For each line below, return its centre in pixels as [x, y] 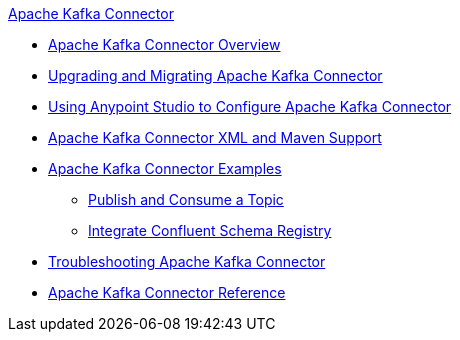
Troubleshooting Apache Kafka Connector [187, 261]
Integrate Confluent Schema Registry [210, 230]
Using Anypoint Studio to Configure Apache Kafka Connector [250, 106]
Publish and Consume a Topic [186, 199]
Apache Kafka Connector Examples [165, 168]
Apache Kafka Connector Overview [164, 44]
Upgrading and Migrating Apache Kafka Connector [215, 75]
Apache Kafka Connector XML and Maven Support [215, 137]
